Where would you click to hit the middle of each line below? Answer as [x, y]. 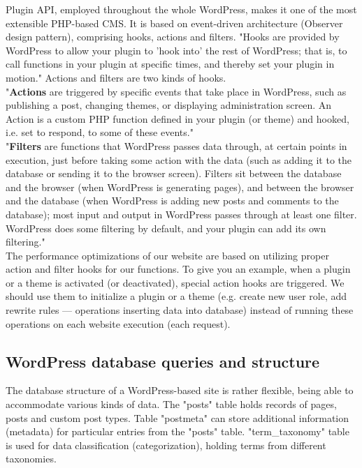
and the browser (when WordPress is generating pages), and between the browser [180, 187]
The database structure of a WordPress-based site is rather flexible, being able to [180, 390]
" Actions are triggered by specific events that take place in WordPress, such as [176, 91]
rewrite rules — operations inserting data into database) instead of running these [180, 310]
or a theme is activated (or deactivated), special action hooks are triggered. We [175, 282]
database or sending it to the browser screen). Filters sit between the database [174, 173]
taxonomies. [31, 459]
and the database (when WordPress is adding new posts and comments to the [172, 201]
